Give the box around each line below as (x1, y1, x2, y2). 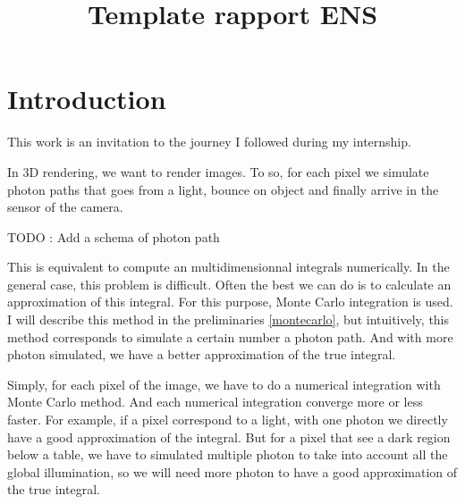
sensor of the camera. (7, 197, 123, 216)
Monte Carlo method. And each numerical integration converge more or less (7, 392, 423, 411)
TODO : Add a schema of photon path (7, 227, 220, 246)
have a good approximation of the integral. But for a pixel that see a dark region (7, 427, 451, 446)
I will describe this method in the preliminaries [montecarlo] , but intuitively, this (7, 310, 450, 329)
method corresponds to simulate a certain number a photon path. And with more (7, 327, 453, 346)
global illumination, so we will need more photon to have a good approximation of (7, 462, 458, 481)
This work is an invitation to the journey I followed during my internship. (7, 132, 411, 151)
